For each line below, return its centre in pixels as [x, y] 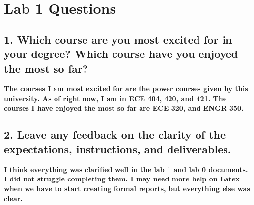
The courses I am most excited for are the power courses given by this [126, 89]
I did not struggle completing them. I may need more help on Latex [122, 179]
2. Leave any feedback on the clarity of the [115, 134]
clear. [13, 198]
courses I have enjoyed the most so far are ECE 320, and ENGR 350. [124, 108]
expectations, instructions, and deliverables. [118, 148]
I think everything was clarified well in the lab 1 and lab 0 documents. [126, 169]
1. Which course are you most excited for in [118, 39]
